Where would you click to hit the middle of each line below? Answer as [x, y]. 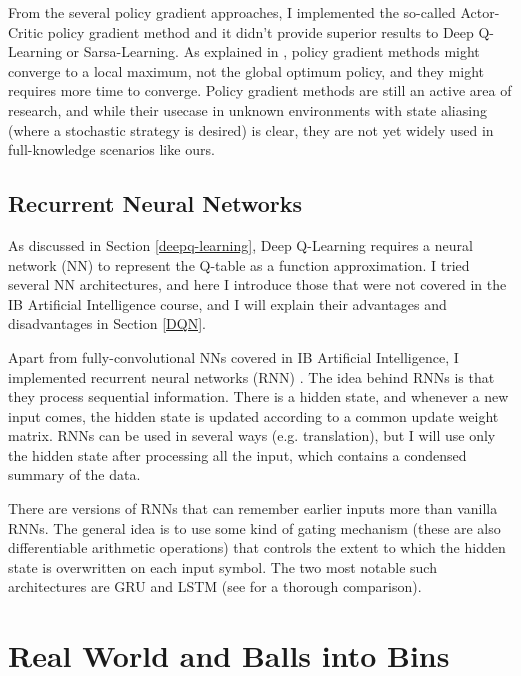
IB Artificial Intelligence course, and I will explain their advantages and [227, 303]
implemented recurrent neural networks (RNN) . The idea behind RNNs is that [251, 376]
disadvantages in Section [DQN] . [107, 323]
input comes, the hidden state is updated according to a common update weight [253, 415]
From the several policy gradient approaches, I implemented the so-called [232, 12]
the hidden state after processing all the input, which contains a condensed [237, 454]
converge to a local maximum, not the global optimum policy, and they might [246, 70]
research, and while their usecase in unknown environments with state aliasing [247, 109]
